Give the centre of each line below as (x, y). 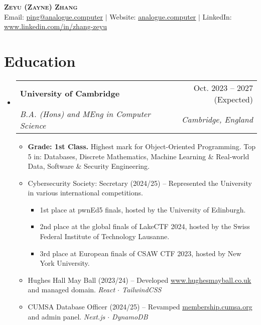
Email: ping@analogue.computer (54, 16)
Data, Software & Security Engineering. (89, 166)
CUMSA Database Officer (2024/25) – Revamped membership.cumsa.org (140, 307)
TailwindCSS (142, 290)
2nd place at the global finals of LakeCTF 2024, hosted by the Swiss (145, 226)
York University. (65, 263)
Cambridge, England (217, 120)
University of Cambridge (70, 93)
